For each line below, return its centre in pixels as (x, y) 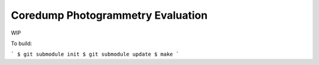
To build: (22, 43)
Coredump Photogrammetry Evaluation (109, 15)
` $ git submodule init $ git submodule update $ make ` (95, 54)
